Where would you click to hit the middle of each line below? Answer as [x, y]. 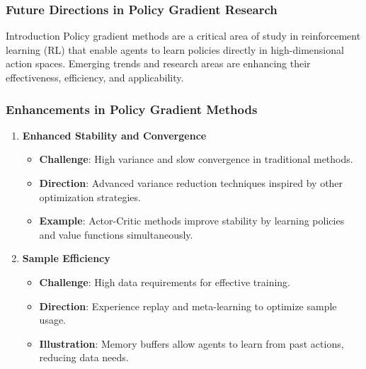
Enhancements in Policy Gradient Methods [132, 109]
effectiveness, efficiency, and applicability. [95, 77]
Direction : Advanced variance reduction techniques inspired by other [191, 183]
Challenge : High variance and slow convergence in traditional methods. [196, 159]
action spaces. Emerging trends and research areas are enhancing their [158, 63]
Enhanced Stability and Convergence [114, 135]
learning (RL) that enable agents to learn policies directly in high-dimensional [175, 49]
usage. [53, 320]
